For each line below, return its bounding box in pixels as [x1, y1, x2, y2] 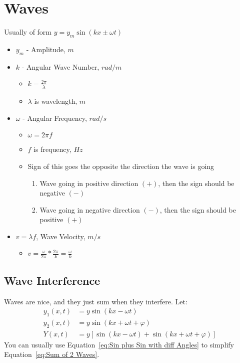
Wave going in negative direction [39, 204, 140, 215]
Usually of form [4, 27, 52, 37]
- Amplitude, [26, 44, 65, 54]
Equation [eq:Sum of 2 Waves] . [4, 349, 99, 359]
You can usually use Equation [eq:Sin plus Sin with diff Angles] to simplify [4, 339, 234, 349]
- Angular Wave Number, [21, 61, 99, 72]
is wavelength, [34, 96, 77, 106]
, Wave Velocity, [36, 231, 85, 241]
